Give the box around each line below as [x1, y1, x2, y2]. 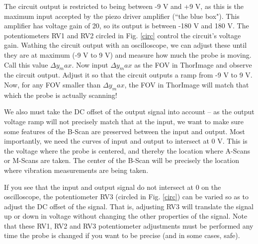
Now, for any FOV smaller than [4, 79, 101, 89]
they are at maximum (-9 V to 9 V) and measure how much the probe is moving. [4, 49, 252, 60]
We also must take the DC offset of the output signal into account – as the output [4, 106, 255, 117]
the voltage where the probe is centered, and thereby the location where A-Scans [4, 145, 250, 156]
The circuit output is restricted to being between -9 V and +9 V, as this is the [4, 1, 244, 11]
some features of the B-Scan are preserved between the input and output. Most [4, 126, 245, 136]
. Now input [72, 59, 108, 70]
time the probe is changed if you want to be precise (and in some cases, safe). [4, 230, 240, 241]
